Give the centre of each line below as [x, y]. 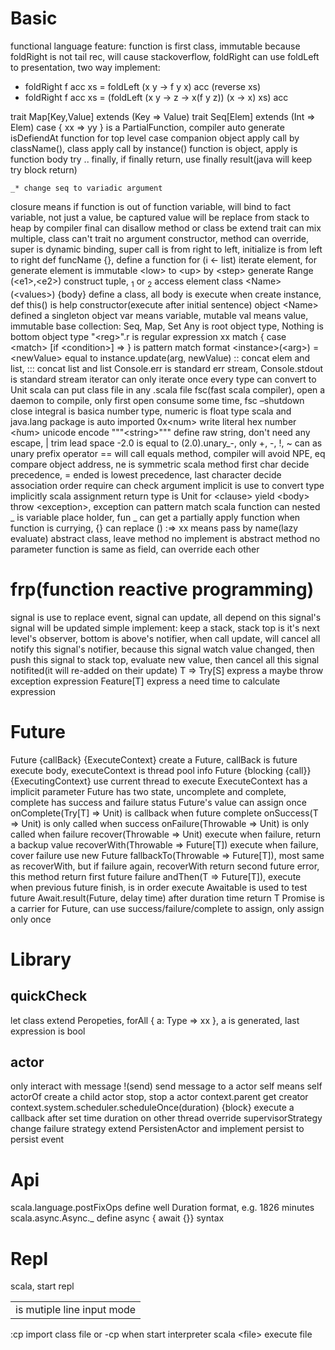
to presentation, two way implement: [85, 67]
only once [31, 919]
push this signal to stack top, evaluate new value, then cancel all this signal [165, 659]
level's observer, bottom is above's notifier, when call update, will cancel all [165, 638]
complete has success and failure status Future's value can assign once [158, 802]
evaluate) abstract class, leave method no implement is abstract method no [165, 538]
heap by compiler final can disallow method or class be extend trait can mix [166, 228]
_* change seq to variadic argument [86, 188]
